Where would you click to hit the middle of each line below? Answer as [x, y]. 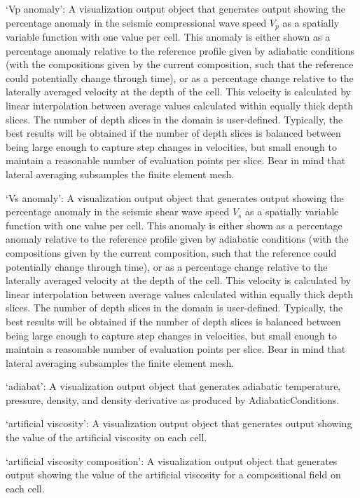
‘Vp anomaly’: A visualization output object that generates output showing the [175, 8]
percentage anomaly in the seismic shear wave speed [118, 211]
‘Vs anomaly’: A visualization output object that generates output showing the [175, 197]
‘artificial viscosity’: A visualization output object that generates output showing [179, 423]
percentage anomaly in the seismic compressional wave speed [136, 22]
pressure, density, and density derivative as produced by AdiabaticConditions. [173, 399]
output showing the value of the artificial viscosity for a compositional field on [173, 475]
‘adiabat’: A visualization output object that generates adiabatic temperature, [173, 386]
